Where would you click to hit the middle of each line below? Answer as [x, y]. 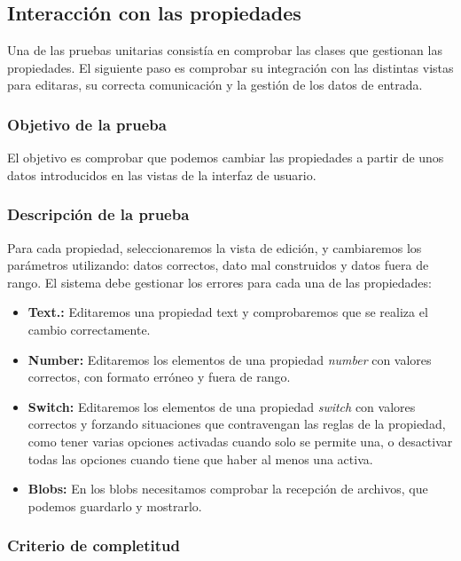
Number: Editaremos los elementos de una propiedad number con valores [230, 359]
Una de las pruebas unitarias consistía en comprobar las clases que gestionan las [225, 50]
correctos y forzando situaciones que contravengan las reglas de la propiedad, [237, 424]
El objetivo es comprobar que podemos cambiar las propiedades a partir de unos [226, 158]
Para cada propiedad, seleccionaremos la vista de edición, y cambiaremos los [215, 247]
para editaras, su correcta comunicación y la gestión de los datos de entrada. [215, 85]
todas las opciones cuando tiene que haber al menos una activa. [200, 458]
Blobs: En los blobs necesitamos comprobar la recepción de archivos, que [228, 489]
